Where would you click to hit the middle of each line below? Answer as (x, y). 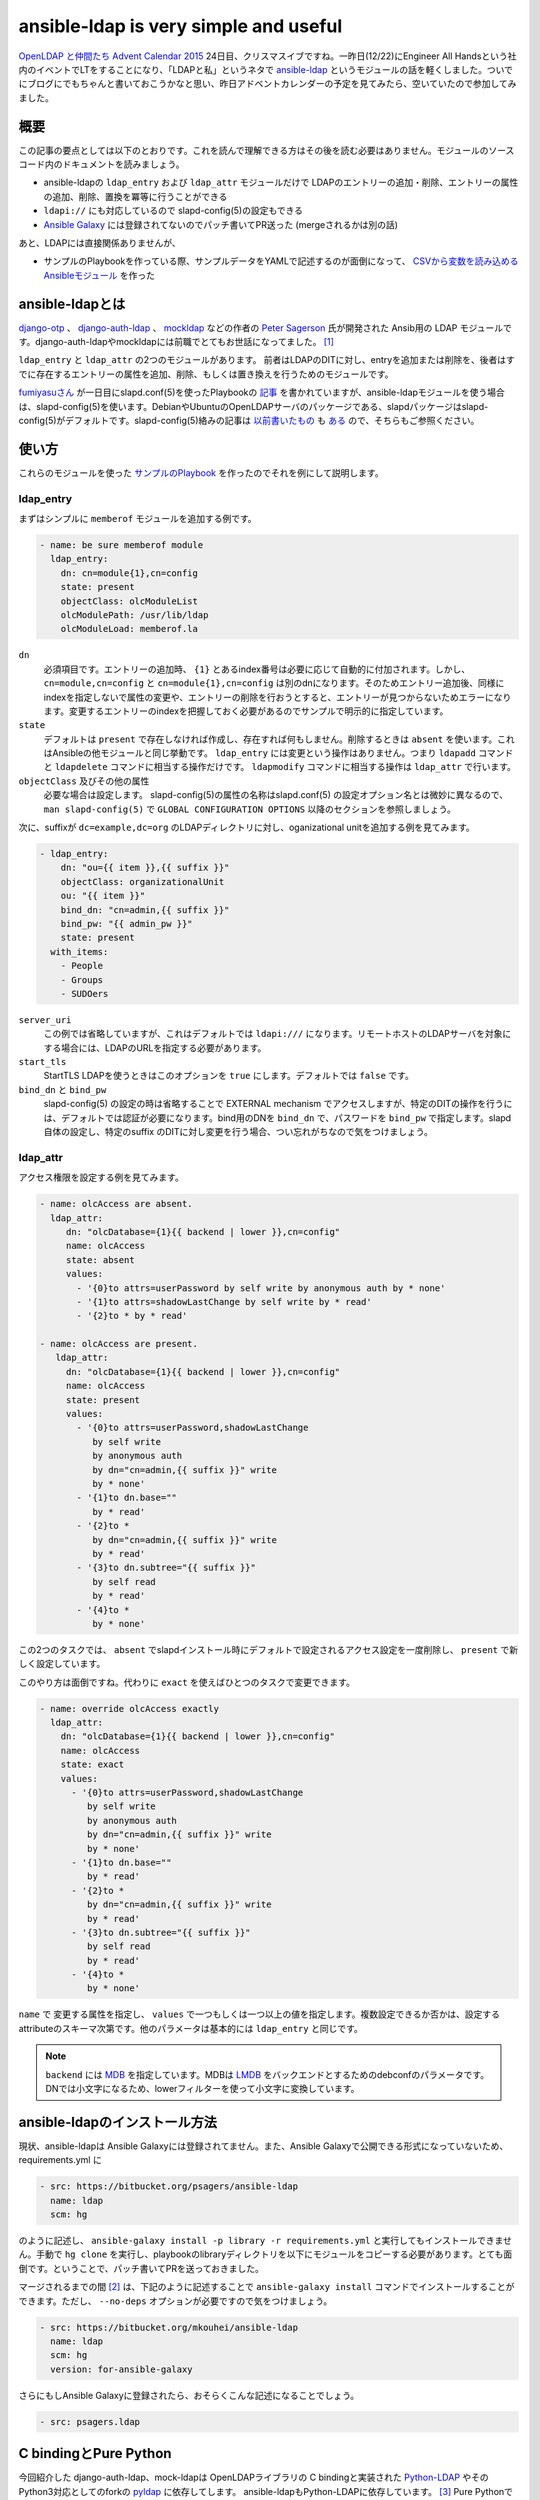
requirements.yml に (60, 2160)
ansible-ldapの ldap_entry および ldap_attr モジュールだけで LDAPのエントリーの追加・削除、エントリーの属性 (281, 182)
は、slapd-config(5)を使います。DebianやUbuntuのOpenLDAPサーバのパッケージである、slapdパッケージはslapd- (253, 406)
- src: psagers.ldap (89, 2421)
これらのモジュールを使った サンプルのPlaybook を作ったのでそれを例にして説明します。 (201, 472)
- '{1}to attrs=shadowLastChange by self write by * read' (224, 1301)
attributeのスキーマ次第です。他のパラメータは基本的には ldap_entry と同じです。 (191, 2028)
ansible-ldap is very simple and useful (180, 26)
